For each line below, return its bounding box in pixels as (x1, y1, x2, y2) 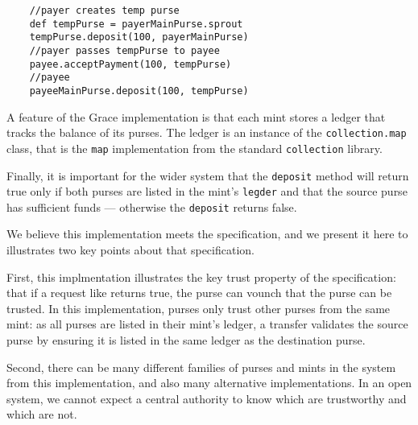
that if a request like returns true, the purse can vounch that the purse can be (6, 284, 392, 301)
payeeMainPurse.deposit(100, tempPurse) (29, 85, 249, 97)
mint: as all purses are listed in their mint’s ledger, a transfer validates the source (6, 316, 408, 332)
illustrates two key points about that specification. (6, 241, 255, 258)
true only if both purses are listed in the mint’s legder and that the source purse (6, 183, 408, 200)
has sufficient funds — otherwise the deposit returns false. (6, 198, 297, 215)
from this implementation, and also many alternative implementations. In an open (6, 374, 412, 391)
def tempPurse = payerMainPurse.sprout (29, 18, 243, 30)
